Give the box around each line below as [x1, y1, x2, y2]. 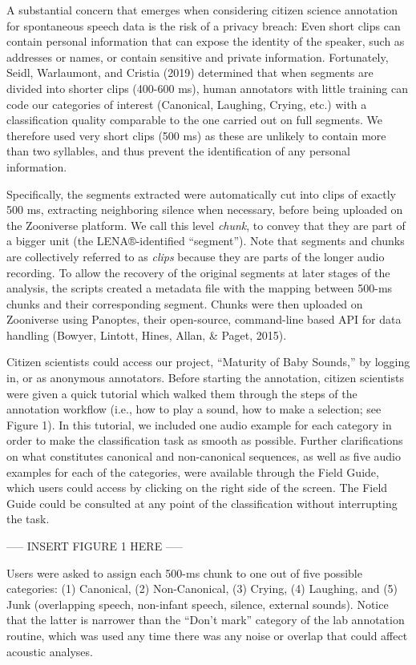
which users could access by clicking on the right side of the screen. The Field [6, 479, 388, 496]
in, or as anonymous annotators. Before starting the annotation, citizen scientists [6, 369, 404, 386]
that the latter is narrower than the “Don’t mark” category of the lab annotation [6, 611, 405, 628]
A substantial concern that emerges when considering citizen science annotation [6, 2, 398, 18]
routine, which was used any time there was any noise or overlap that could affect [6, 627, 408, 643]
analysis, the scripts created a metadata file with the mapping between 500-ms [6, 280, 393, 296]
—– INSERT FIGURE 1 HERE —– [6, 538, 183, 554]
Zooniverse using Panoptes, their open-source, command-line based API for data [6, 311, 402, 328]
